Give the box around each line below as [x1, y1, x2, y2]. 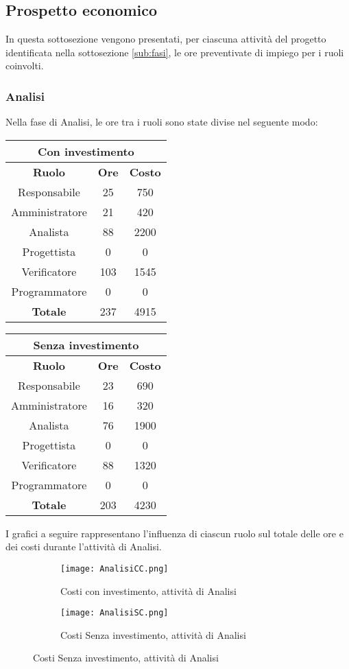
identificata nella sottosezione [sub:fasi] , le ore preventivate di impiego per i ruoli [5, 45, 344, 59]
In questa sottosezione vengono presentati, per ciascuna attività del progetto [5, 32, 326, 46]
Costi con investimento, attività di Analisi [60, 583, 237, 598]
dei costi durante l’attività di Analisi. [5, 539, 162, 554]
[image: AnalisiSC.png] [60, 608, 169, 618]
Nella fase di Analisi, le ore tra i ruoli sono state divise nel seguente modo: [5, 115, 318, 129]
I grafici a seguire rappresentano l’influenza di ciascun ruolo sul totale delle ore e [5, 526, 344, 540]
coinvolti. [5, 58, 44, 73]
